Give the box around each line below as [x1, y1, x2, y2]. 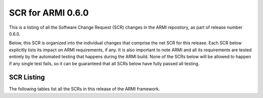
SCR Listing [9, 73, 45, 81]
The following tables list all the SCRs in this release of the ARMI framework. [9, 86, 160, 92]
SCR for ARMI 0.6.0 [9, 7, 89, 18]
